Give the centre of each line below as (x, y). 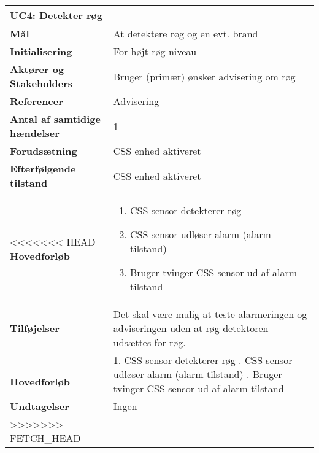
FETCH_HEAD (45, 438)
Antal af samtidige (55, 119)
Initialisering (41, 51)
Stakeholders (41, 83)
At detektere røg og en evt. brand (186, 33)
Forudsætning (44, 151)
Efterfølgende (43, 168)
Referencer (37, 101)
